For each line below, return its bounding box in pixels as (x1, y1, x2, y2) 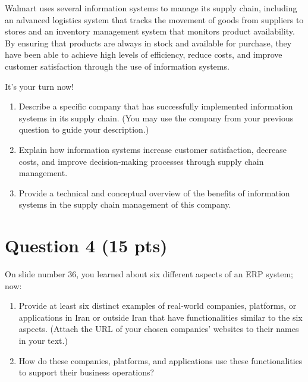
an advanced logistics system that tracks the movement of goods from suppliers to (5, 13, 304, 26)
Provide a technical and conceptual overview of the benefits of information (18, 186, 290, 199)
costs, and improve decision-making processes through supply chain (18, 155, 264, 167)
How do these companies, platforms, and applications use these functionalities (18, 354, 303, 367)
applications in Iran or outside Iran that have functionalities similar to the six (18, 311, 303, 323)
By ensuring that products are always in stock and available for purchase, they (5, 36, 292, 49)
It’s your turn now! (5, 80, 74, 92)
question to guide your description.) (18, 123, 149, 136)
